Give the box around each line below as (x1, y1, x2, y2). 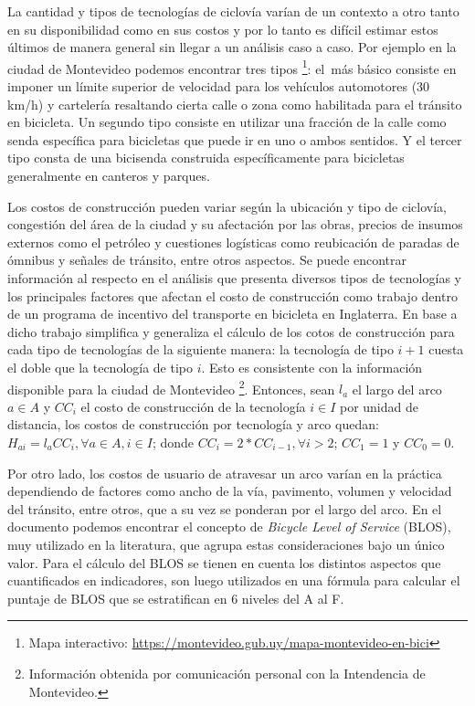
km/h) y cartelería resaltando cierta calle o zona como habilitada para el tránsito (7, 94, 462, 113)
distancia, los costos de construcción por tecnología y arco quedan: (7, 415, 379, 434)
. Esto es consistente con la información (201, 357, 423, 376)
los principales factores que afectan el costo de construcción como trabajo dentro (7, 286, 458, 305)
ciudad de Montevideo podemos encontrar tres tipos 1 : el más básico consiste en (7, 56, 457, 78)
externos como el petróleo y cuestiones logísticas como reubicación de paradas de (7, 232, 459, 251)
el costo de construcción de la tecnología (80, 396, 306, 416)
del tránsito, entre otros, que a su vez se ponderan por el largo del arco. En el (7, 499, 442, 518)
